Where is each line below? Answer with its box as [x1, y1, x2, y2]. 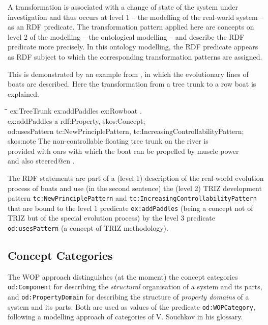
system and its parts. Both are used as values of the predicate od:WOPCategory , [8, 301, 255, 312]
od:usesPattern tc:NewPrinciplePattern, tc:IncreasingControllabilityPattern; [8, 125, 244, 136]
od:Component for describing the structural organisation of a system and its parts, [8, 281, 262, 292]
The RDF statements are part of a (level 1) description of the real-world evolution [8, 172, 264, 183]
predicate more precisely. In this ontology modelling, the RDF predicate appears [8, 41, 258, 52]
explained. [8, 88, 39, 99]
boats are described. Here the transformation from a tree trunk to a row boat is [8, 78, 256, 89]
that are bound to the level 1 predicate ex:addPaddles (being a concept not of [8, 202, 253, 213]
